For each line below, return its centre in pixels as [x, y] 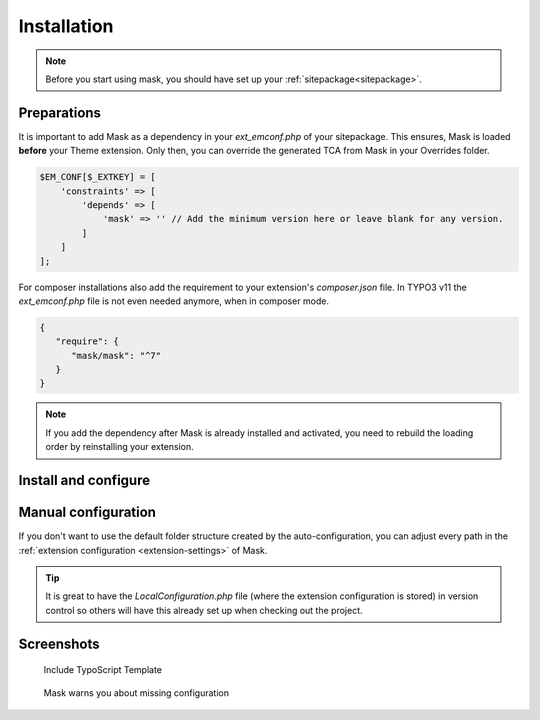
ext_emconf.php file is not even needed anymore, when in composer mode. [174, 301]
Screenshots [59, 643]
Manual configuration [87, 512]
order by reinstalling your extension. [119, 447]
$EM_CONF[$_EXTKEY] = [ [98, 177]
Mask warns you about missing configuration [136, 692]
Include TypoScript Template [103, 670]
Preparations [60, 112]
